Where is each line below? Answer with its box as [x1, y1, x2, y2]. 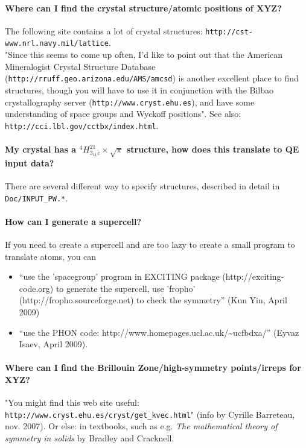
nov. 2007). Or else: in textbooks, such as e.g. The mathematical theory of [5, 420, 278, 432]
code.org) [19, 282, 54, 294]
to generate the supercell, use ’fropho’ [56, 282, 196, 294]
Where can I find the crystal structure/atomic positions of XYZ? [5, 1, 282, 14]
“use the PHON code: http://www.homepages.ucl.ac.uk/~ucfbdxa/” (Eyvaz [19, 326, 299, 338]
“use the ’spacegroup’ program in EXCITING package [19, 270, 220, 283]
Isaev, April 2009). [19, 338, 88, 350]
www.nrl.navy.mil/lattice [5, 39, 109, 48]
